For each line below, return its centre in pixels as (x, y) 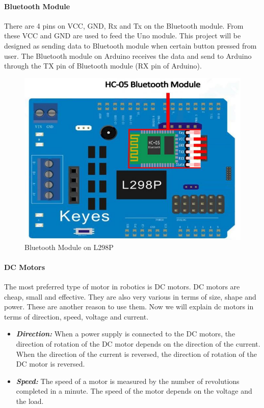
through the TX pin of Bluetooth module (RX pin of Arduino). (103, 66)
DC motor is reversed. (50, 364)
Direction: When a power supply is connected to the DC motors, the (126, 334)
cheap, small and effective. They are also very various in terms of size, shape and (130, 296)
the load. (30, 401)
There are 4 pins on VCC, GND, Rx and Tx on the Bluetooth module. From (124, 25)
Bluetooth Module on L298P (69, 247)
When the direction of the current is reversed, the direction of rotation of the (136, 354)
